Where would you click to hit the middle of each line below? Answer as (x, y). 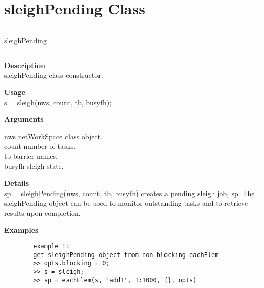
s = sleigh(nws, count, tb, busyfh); (58, 102)
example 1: (51, 247)
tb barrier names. (31, 156)
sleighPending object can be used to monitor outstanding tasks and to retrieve (126, 203)
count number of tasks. (40, 146)
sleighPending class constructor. (54, 75)
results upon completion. (42, 213)
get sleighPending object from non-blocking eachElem (126, 255)
